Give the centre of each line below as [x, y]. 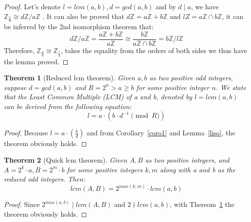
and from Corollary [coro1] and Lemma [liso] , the [161, 133]
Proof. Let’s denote [32, 6]
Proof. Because [26, 133]
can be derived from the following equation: [68, 106]
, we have [205, 6]
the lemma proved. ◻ [36, 61]
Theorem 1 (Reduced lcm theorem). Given [70, 78]
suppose [15, 87]
